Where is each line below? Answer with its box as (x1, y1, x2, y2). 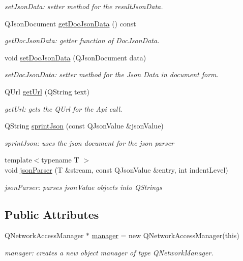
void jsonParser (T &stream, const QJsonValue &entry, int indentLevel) (5, 164, 228, 175)
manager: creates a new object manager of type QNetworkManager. (5, 247, 214, 257)
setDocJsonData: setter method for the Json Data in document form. (5, 69, 219, 80)
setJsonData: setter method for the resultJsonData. (5, 1, 163, 11)
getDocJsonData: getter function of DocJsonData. (5, 35, 160, 46)
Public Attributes (5, 206, 99, 222)
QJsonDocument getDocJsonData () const (5, 18, 136, 28)
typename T (41, 154, 79, 165)
